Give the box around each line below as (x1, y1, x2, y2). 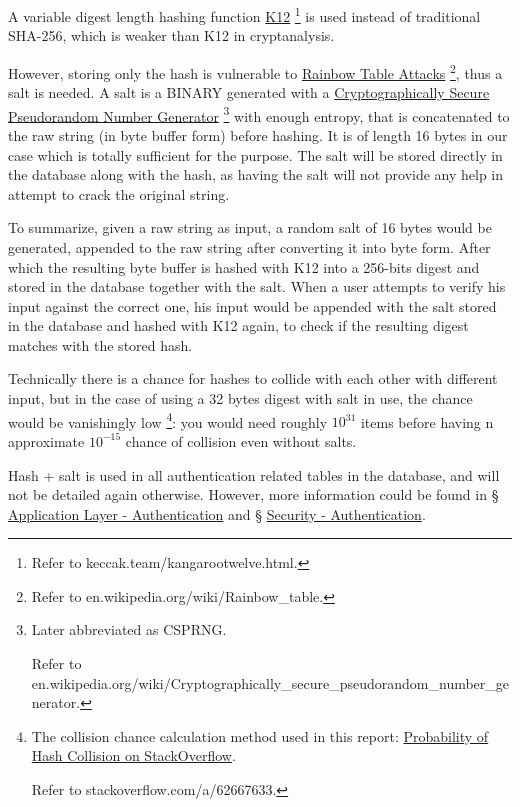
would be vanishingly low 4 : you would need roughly (8, 408, 328, 432)
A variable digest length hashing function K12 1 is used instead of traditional (8, 3, 481, 26)
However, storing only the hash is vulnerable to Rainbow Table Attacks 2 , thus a (8, 59, 503, 83)
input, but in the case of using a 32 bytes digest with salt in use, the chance (8, 388, 473, 409)
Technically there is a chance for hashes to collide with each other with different (8, 368, 498, 389)
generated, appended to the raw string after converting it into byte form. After (8, 236, 491, 257)
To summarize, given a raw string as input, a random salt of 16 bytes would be (8, 217, 492, 238)
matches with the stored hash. (8, 334, 193, 355)
